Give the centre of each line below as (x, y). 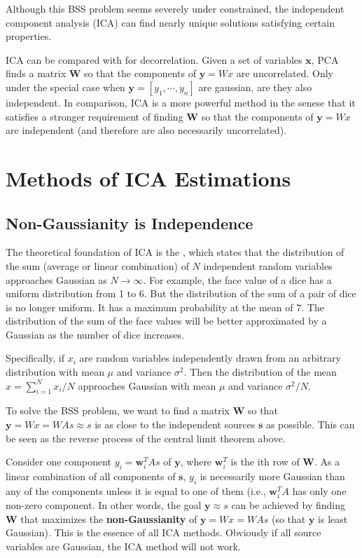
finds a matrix (36, 73)
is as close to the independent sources (175, 424)
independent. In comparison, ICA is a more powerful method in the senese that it (181, 102)
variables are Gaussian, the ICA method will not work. (123, 546)
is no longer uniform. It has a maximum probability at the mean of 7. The (165, 307)
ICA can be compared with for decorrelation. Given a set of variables (154, 59)
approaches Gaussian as (56, 279)
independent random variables (268, 265)
